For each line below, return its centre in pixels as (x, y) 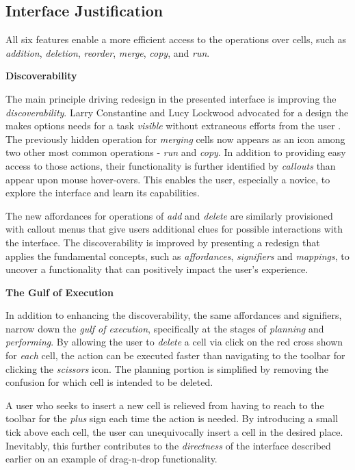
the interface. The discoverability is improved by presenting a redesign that (163, 242)
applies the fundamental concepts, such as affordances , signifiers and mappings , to (177, 256)
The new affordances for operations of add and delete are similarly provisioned (169, 215)
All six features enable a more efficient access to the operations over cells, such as (176, 39)
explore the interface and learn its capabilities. (103, 193)
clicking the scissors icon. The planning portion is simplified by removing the (167, 368)
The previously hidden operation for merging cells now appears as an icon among (175, 139)
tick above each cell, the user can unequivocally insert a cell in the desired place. (174, 432)
